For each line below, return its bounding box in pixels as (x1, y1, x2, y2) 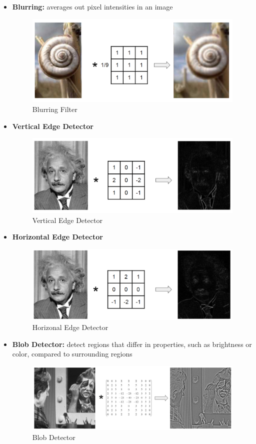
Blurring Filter (32, 104, 77, 114)
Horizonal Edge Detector (32, 321, 108, 332)
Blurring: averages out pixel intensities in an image (12, 1, 173, 11)
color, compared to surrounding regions (12, 348, 132, 359)
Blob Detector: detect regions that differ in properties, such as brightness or (12, 338, 252, 349)
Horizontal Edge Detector (12, 231, 103, 242)
